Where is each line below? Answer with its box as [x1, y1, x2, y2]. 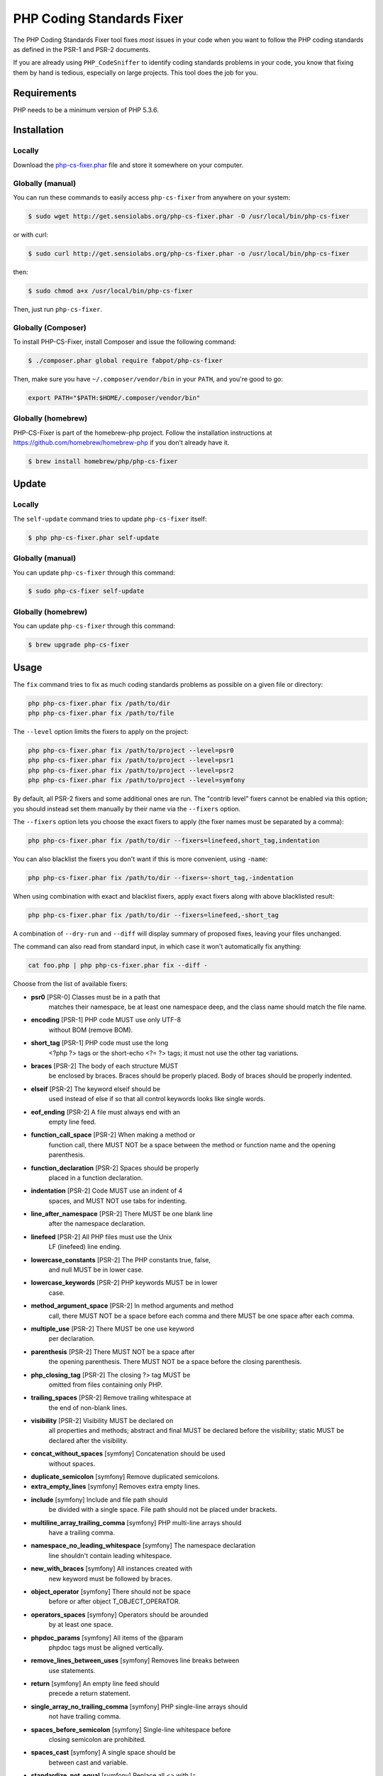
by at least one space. [48, 1620, 113, 1629]
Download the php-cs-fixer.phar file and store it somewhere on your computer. [13, 161, 244, 169]
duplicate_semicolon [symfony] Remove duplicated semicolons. [30, 1473, 220, 1481]
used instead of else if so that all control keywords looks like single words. [48, 1095, 265, 1103]
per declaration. [48, 1334, 95, 1343]
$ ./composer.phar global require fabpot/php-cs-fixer [28, 356, 223, 364]
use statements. [48, 1666, 96, 1674]
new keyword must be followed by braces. [48, 1574, 173, 1583]
